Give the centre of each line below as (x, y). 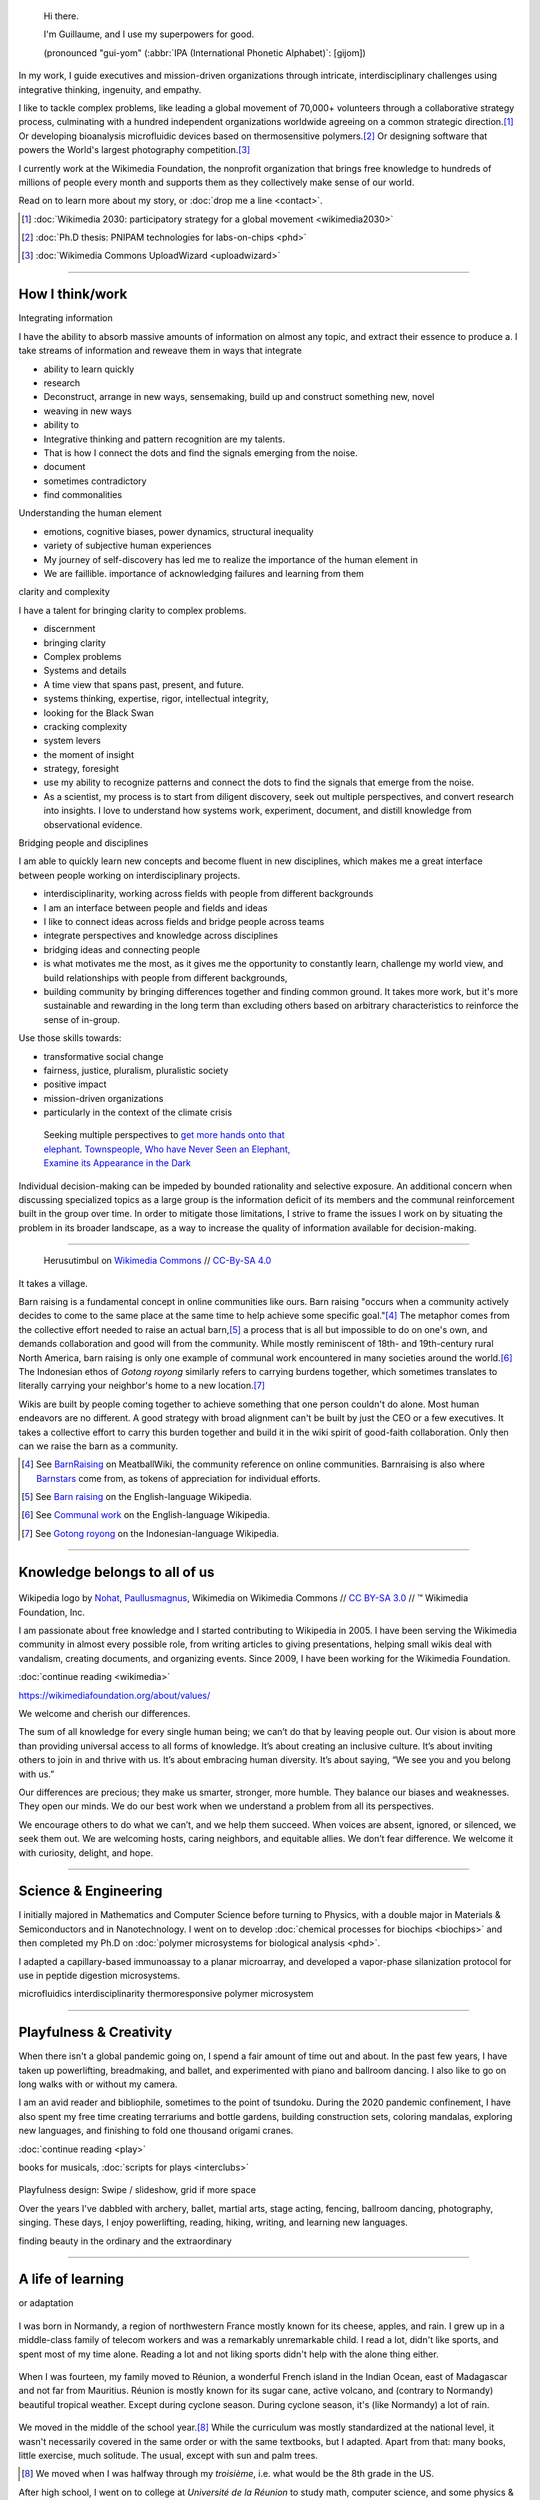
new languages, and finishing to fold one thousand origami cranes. (156, 2131)
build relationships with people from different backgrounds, (165, 977)
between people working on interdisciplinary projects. (129, 875)
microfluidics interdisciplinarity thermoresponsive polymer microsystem (166, 1994)
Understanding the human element (90, 513)
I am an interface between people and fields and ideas (155, 907)
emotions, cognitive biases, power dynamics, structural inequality (178, 531)
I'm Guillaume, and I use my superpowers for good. (149, 34)
